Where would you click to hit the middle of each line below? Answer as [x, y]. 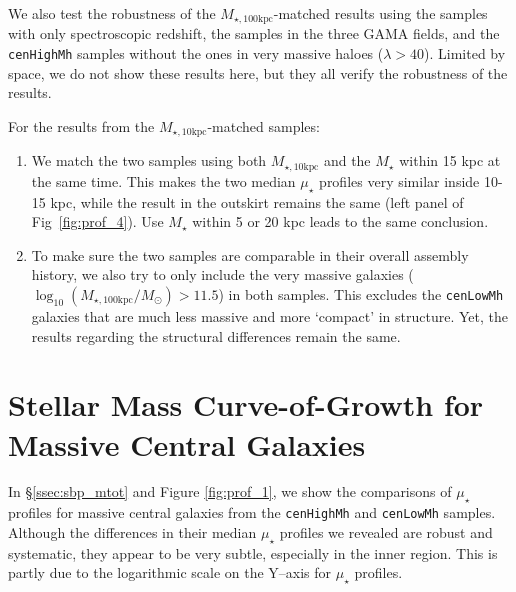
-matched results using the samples [380, 13]
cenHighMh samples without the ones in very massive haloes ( [196, 53]
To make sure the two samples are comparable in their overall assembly [250, 254]
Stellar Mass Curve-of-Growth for [246, 404]
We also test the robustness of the [112, 13]
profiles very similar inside [399, 180]
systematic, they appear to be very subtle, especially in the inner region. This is [253, 552]
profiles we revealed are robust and [386, 531]
